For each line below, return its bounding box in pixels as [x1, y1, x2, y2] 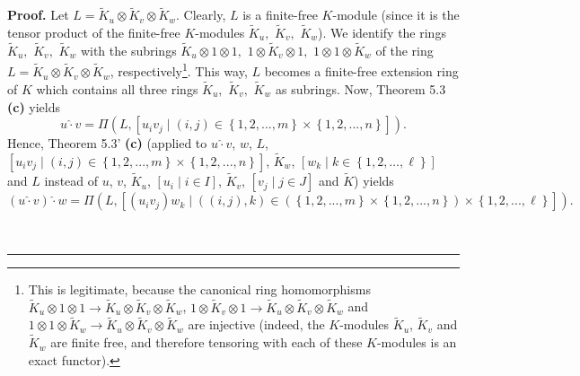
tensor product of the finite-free [7, 23, 180, 42]
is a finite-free [242, 5, 318, 24]
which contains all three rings [36, 79, 198, 98]
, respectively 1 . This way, [110, 59, 248, 81]
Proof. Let [7, 5, 69, 24]
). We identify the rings [318, 23, 446, 42]
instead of [44, 171, 99, 190]
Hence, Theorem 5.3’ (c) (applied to [7, 134, 207, 153]
